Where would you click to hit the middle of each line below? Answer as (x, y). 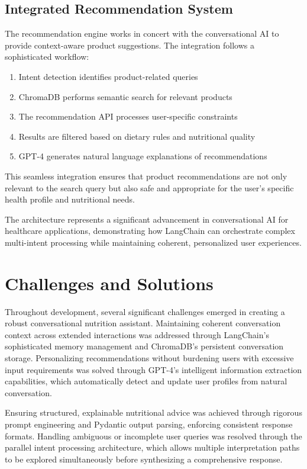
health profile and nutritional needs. (70, 199)
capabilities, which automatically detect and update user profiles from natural (146, 381)
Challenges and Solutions (109, 283)
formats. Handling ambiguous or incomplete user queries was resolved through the (153, 436)
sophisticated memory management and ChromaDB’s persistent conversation (144, 346)
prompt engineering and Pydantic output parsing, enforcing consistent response (149, 424)
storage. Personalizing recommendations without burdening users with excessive (149, 358)
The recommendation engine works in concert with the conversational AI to (142, 33)
